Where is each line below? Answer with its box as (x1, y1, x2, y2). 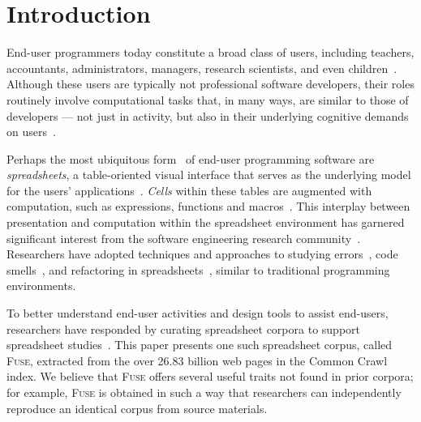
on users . (6, 123, 56, 140)
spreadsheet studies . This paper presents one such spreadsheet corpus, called (6, 336, 393, 353)
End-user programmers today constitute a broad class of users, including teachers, (6, 44, 415, 61)
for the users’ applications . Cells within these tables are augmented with (6, 181, 372, 198)
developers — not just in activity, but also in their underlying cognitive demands (6, 107, 409, 124)
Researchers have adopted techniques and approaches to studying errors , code (6, 245, 398, 262)
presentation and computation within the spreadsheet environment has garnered (6, 214, 405, 231)
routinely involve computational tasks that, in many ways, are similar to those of (6, 91, 409, 108)
